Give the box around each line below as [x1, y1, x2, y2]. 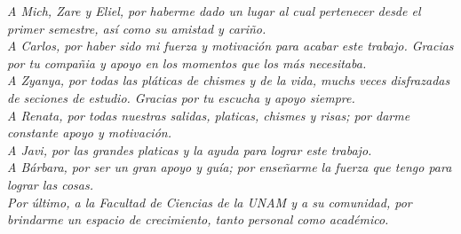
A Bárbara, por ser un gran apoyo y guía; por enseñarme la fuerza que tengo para [7, 158, 452, 176]
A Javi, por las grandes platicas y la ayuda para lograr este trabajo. [7, 140, 372, 159]
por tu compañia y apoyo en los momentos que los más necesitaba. [7, 53, 367, 72]
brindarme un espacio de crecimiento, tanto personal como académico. [7, 210, 389, 229]
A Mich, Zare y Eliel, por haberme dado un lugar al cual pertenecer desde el [7, 2, 421, 19]
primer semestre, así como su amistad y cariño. [7, 19, 266, 37]
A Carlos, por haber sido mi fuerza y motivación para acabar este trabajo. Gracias [7, 36, 454, 55]
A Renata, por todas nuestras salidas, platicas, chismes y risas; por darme [7, 105, 410, 124]
